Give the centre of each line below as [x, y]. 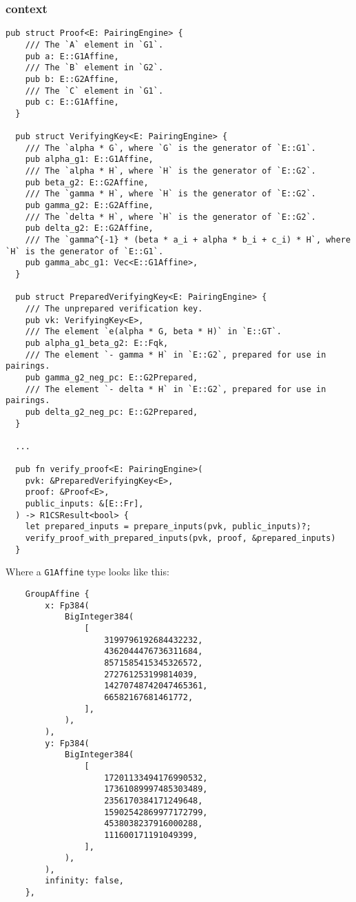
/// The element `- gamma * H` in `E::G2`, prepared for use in [176, 355]
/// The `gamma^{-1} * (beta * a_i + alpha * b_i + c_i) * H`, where [188, 240]
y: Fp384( [67, 743]
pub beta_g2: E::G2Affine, [87, 182]
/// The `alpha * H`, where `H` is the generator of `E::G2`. [171, 171]
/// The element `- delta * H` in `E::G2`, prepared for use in [176, 389]
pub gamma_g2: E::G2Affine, [89, 206]
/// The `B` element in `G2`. [94, 68]
